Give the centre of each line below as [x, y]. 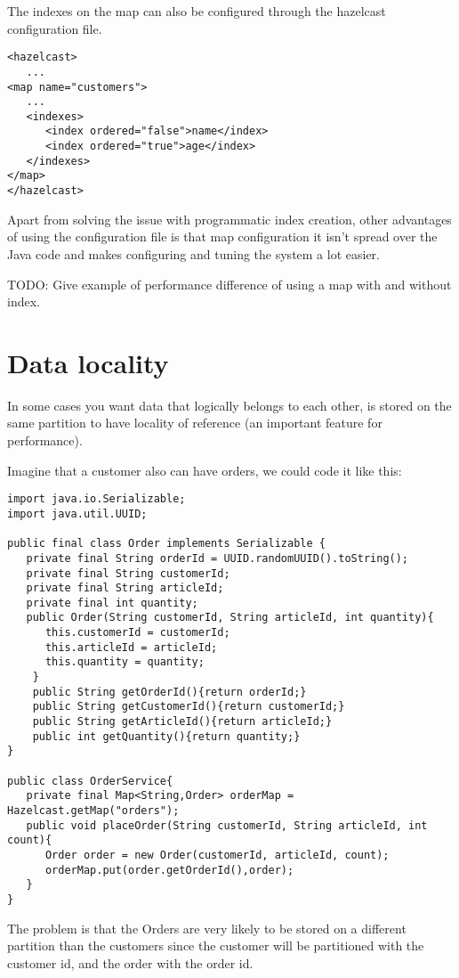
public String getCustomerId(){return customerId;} [189, 707]
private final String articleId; [125, 588]
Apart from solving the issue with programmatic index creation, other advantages [229, 219]
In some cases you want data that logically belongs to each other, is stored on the [229, 405]
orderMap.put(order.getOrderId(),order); [169, 870]
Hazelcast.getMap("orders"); [93, 811]
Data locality [88, 362]
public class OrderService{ [90, 781]
